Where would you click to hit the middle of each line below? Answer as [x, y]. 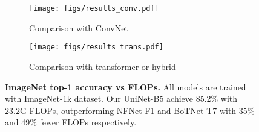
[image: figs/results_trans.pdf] [96, 47]
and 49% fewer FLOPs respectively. [71, 122]
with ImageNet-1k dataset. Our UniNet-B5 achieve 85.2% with [121, 99]
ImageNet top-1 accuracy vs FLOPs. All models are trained [126, 86]
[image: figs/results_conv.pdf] [94, 8]
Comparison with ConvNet [79, 27]
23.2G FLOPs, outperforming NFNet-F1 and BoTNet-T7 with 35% [130, 110]
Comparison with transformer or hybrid [103, 66]
